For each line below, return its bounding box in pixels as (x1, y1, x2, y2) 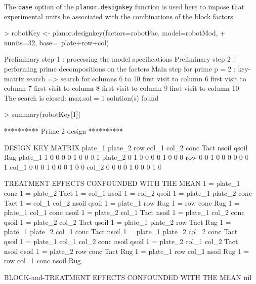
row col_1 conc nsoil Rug (4, 255, 81, 266)
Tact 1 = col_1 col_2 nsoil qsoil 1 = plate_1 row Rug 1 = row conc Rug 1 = (4, 197, 240, 208)
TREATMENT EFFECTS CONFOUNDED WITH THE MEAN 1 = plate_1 (4, 178, 240, 188)
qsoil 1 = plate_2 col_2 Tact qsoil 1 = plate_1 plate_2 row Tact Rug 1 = (4, 216, 231, 227)
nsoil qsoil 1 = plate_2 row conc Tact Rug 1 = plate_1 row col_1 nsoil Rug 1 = (4, 246, 249, 256)
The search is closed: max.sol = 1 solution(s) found (4, 92, 159, 103)
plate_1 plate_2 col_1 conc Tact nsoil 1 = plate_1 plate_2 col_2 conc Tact (4, 226, 238, 237)
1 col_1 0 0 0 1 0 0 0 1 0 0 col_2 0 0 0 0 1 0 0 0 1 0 (4, 161, 162, 172)
